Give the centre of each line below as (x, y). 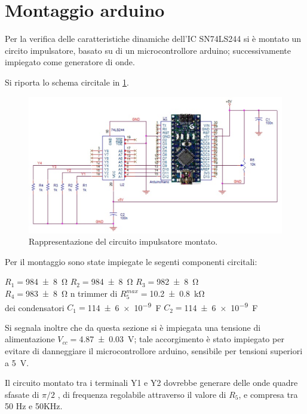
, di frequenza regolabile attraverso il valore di (142, 394)
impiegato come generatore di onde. (70, 62)
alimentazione (30, 339)
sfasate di (22, 394)
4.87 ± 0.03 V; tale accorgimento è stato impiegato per (182, 339)
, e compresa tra (268, 394)
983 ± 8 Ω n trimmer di (71, 293)
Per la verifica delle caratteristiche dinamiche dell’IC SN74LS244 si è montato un (153, 39)
